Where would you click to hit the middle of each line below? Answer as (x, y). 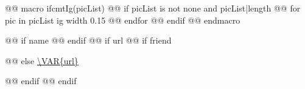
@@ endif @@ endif (41, 81)
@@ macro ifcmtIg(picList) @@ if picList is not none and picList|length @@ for (153, 8)
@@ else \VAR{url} (42, 60)
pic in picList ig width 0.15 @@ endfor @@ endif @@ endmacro (123, 20)
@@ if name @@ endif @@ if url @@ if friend (88, 40)
